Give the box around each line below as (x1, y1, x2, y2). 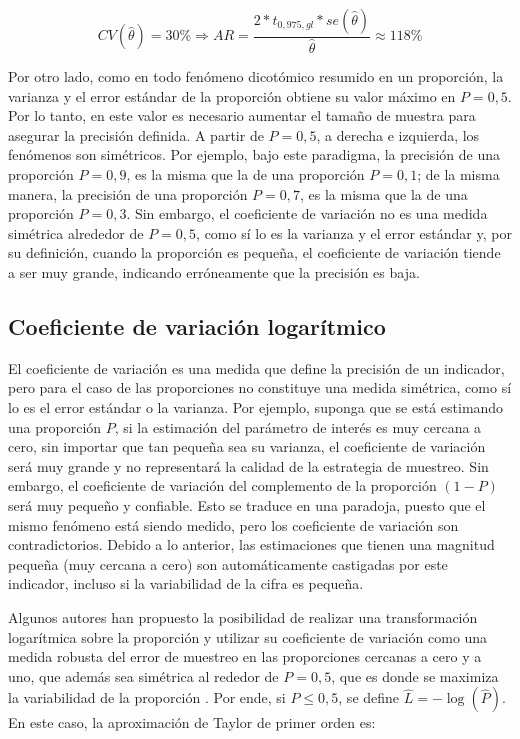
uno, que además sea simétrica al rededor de (8, 665, 279, 686)
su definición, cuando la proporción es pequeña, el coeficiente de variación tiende (8, 242, 501, 263)
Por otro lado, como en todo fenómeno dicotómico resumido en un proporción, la (8, 66, 504, 87)
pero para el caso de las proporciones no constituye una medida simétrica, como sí (8, 377, 512, 398)
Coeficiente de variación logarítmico (8, 311, 386, 342)
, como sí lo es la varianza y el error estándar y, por (196, 222, 512, 243)
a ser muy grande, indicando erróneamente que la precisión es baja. (8, 262, 420, 283)
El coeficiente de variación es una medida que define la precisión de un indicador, (8, 357, 505, 378)
